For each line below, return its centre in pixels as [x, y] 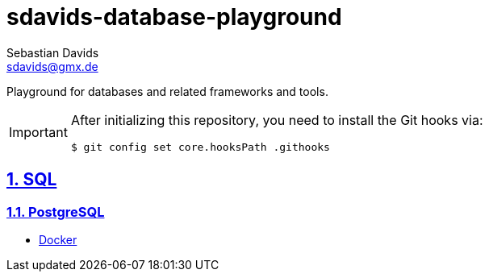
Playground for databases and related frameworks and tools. [167, 91]
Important [38, 133]
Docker [58, 239]
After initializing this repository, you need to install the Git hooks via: [277, 120]
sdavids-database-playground [174, 17]
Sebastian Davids [53, 52]
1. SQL [32, 180]
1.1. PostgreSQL [56, 212]
